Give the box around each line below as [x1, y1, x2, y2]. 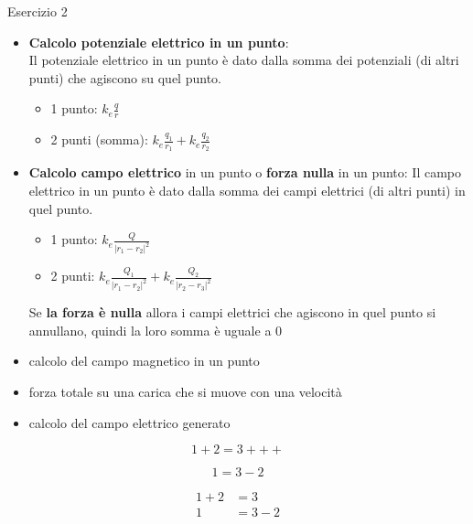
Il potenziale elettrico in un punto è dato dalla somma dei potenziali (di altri [28, 50, 459, 70]
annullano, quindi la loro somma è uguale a [28, 320, 272, 339]
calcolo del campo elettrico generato [28, 412, 231, 432]
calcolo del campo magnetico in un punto [28, 351, 260, 370]
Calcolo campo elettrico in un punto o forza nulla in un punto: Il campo [28, 163, 462, 182]
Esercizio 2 [7, 2, 68, 20]
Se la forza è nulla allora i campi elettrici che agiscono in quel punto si [28, 303, 436, 322]
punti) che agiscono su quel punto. [28, 68, 221, 87]
